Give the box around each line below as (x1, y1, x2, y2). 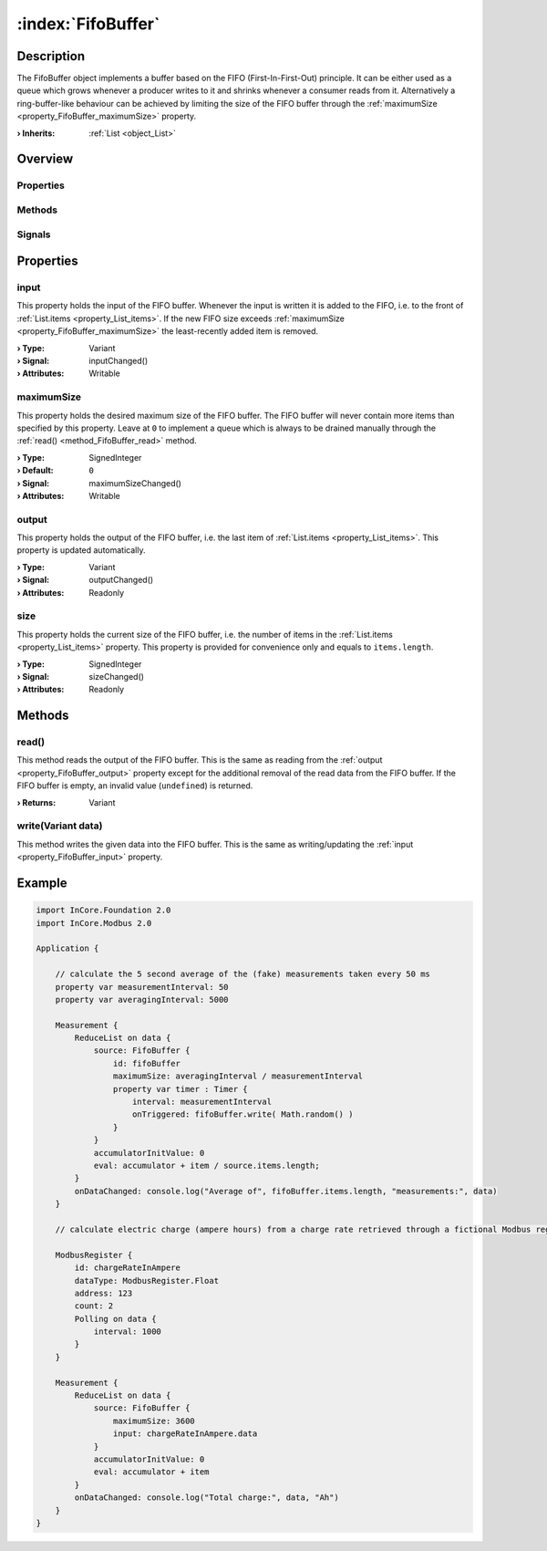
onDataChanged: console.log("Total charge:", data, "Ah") (74, 1493, 339, 1503)
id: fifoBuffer (112, 1058, 181, 1068)
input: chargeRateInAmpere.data (112, 1429, 258, 1439)
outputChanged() (88, 575, 154, 586)
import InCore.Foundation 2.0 (36, 905, 171, 916)
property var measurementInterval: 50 (55, 982, 229, 992)
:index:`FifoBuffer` (16, 14, 160, 34)
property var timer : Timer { (112, 1084, 248, 1094)
